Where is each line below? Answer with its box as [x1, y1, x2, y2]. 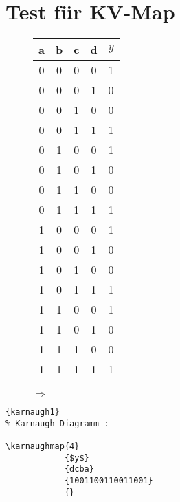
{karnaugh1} [5, 407, 60, 417]
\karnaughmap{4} [5, 441, 80, 452]
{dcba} [64, 464, 94, 474]
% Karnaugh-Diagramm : [5, 418, 109, 428]
